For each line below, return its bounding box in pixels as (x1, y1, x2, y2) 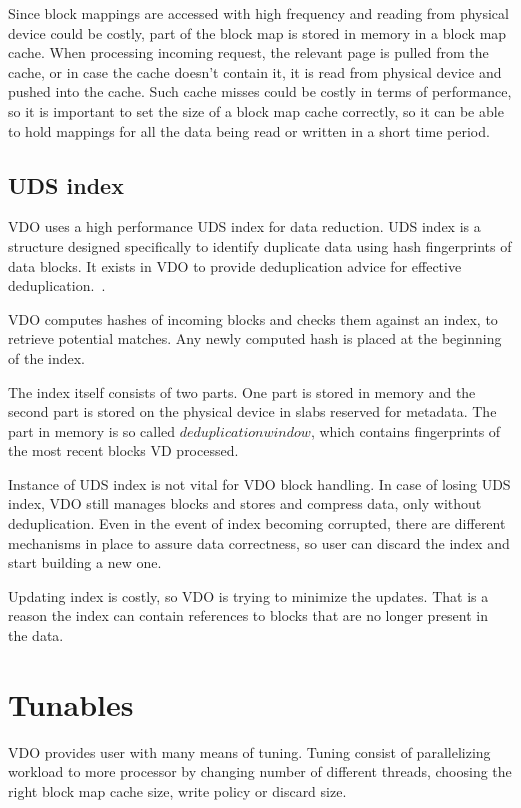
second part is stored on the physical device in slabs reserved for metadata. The (8, 401, 497, 422)
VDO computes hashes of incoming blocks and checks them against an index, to (8, 308, 498, 329)
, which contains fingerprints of (310, 420, 501, 441)
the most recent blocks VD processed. (8, 440, 239, 461)
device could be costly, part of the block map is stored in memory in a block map (8, 22, 507, 43)
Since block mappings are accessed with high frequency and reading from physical (8, 3, 509, 23)
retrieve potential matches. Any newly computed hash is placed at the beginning (8, 328, 502, 349)
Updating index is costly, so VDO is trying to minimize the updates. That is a (8, 585, 489, 606)
